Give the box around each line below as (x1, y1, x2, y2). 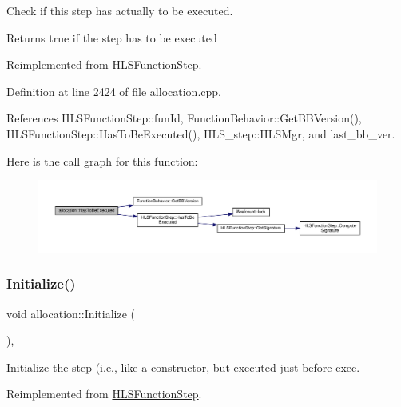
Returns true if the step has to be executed (6, 29, 217, 46)
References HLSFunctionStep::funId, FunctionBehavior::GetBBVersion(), (6, 110, 362, 126)
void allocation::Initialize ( (6, 305, 136, 321)
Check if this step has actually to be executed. (6, 2, 233, 18)
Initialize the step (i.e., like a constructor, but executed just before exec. (6, 358, 360, 375)
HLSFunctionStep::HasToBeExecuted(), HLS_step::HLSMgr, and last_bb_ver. (6, 125, 395, 142)
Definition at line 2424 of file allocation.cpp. (6, 82, 221, 99)
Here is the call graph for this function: (6, 152, 198, 169)
